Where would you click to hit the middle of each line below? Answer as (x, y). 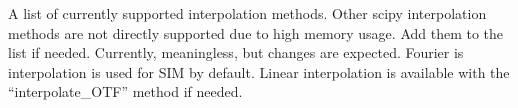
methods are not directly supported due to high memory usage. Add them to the (256, 32)
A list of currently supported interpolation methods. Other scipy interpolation (247, 13)
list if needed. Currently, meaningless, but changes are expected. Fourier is (236, 52)
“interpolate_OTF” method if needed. (125, 91)
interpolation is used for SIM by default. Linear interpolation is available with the (259, 71)
